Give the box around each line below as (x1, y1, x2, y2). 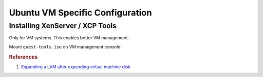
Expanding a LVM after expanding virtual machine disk (21, 63, 131, 70)
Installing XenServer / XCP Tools (9, 21, 117, 30)
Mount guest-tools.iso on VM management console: (9, 44, 122, 49)
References (9, 53, 38, 60)
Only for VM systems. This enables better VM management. (9, 35, 129, 41)
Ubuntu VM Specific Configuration (9, 7, 152, 18)
